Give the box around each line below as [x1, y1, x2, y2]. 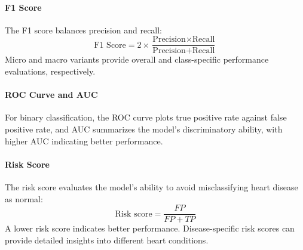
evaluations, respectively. [5, 65, 96, 78]
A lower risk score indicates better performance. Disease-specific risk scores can [5, 222, 295, 234]
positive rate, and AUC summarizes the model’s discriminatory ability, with [5, 123, 283, 135]
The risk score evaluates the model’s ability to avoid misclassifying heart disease [5, 181, 298, 193]
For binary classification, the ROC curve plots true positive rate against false [5, 111, 287, 124]
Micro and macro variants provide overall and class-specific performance [5, 53, 269, 66]
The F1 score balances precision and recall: [5, 23, 163, 36]
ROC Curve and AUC [5, 88, 98, 101]
